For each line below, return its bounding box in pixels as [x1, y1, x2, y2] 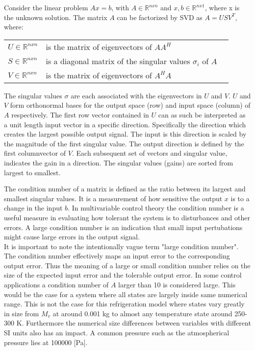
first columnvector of [4, 148, 66, 158]
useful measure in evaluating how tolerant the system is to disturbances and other [4, 212, 250, 222]
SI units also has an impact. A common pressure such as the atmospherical [4, 328, 229, 338]
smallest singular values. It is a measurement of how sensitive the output [4, 193, 223, 203]
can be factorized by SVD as [117, 12, 203, 22]
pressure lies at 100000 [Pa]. [4, 337, 88, 347]
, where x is [204, 2, 240, 12]
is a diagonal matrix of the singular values [46, 55, 190, 67]
